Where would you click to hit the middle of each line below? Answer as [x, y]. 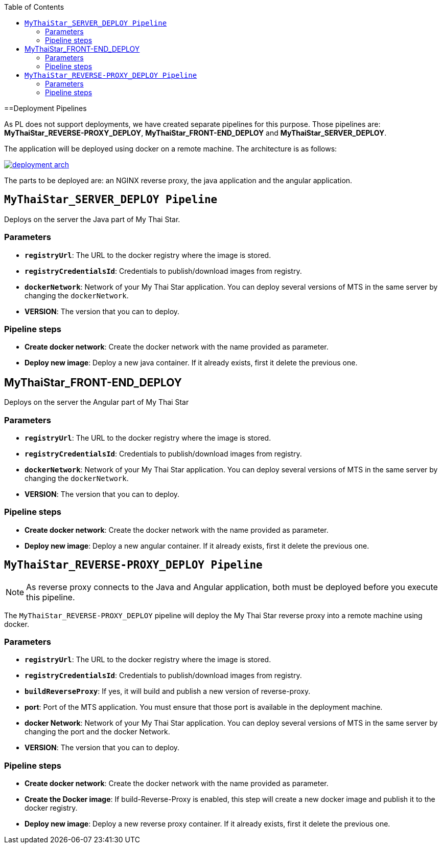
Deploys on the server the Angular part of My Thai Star [97, 402]
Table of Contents [34, 7]
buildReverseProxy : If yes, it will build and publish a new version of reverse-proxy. [168, 691]
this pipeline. [51, 597]
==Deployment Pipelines [45, 108]
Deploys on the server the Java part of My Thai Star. [92, 219]
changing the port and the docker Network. [97, 732]
